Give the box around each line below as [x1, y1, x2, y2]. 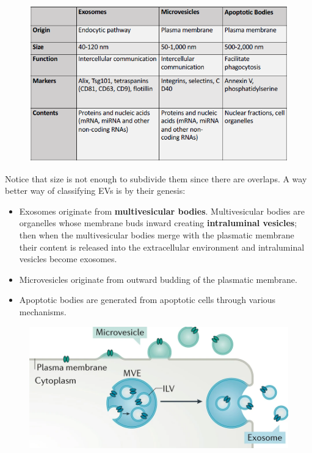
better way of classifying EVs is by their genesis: [5, 184, 186, 197]
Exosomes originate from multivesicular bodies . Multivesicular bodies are [19, 204, 305, 217]
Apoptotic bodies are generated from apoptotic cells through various [19, 293, 276, 306]
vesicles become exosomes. [19, 252, 117, 265]
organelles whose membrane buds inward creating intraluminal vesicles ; [19, 216, 297, 229]
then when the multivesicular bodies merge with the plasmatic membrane [19, 228, 294, 241]
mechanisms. [19, 305, 67, 318]
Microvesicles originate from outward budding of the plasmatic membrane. [19, 273, 297, 285]
